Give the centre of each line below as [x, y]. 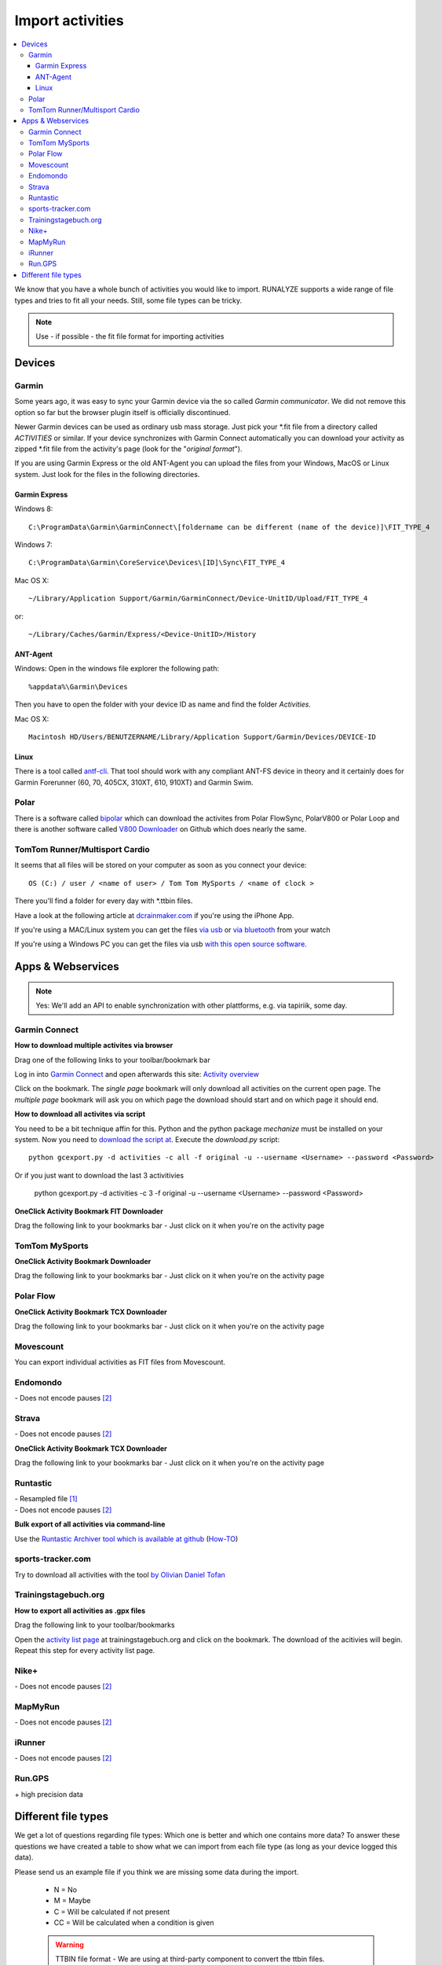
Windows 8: [34, 509]
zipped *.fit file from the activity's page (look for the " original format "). [128, 449]
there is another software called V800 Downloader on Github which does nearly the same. [161, 829]
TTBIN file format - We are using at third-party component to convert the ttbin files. [190, 1959]
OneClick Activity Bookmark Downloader [83, 1262]
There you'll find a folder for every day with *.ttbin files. [104, 901]
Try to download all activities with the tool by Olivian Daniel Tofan [120, 1574]
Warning [69, 1945]
